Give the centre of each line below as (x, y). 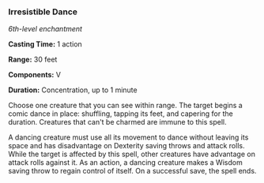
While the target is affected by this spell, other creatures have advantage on (132, 154)
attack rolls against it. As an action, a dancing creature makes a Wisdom (125, 162)
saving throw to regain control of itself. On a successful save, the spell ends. (132, 171)
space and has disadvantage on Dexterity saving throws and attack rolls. (126, 146)
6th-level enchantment (45, 29)
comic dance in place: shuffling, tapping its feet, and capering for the (121, 114)
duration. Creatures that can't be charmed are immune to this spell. (117, 122)
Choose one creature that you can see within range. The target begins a (125, 106)
